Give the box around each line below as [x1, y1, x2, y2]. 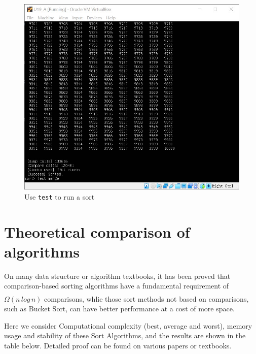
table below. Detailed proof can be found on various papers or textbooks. [4, 340, 232, 350]
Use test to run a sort [24, 191, 95, 202]
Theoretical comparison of [4, 221, 190, 242]
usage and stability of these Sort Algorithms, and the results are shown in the [4, 330, 246, 341]
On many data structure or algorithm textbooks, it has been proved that [4, 270, 231, 281]
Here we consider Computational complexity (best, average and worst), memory [4, 320, 252, 331]
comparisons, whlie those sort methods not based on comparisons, [44, 293, 249, 304]
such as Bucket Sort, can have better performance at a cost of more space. [4, 303, 235, 314]
